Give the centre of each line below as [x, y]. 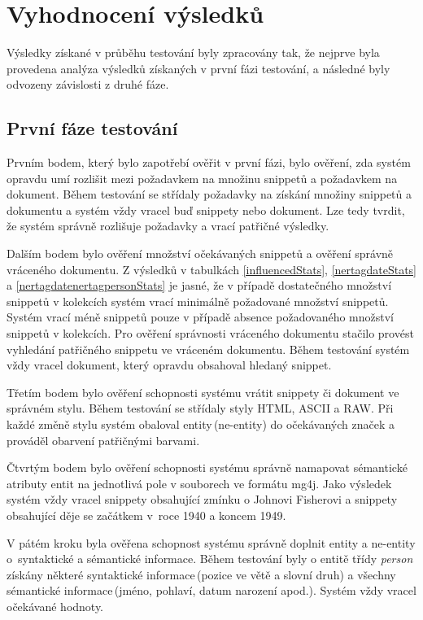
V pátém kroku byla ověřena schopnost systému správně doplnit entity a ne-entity [211, 542]
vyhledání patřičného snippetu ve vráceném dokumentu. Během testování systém [208, 349]
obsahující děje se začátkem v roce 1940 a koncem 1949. [146, 515]
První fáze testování [92, 128]
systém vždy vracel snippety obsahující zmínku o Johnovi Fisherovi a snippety [202, 499]
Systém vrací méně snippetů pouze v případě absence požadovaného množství [200, 317]
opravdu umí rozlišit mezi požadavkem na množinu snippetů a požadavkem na [202, 178]
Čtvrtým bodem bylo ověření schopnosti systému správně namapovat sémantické [207, 467]
